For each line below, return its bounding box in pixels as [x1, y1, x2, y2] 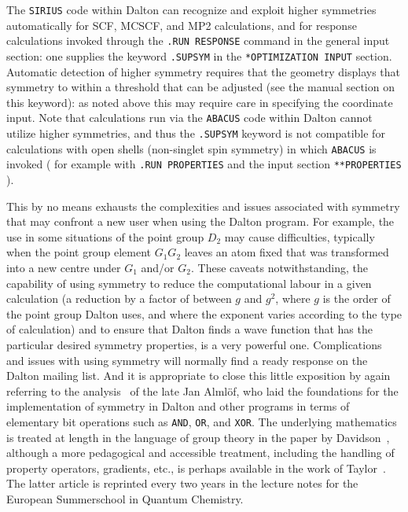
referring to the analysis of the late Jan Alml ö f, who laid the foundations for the [6, 382, 399, 399]
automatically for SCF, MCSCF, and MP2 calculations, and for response [6, 17, 357, 33]
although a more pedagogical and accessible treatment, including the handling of [6, 444, 395, 461]
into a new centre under [6, 259, 121, 275]
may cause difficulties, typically [224, 228, 375, 245]
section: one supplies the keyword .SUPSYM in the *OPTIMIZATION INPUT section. [6, 47, 392, 64]
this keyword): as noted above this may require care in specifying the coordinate [6, 94, 393, 110]
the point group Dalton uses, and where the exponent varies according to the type [6, 305, 402, 322]
